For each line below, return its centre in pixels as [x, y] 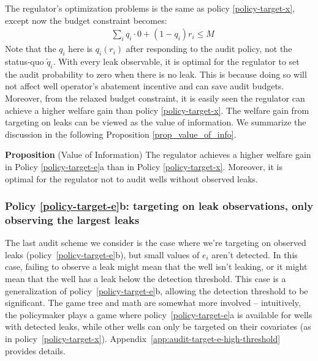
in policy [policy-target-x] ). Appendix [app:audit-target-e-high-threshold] [143, 339]
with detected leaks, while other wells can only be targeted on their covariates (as [158, 326]
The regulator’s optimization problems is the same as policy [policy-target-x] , [150, 8]
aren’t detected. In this [255, 254]
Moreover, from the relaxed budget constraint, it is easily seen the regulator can [155, 98]
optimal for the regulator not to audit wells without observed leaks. [132, 178]
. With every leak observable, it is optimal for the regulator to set [176, 61]
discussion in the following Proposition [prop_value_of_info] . [121, 134]
